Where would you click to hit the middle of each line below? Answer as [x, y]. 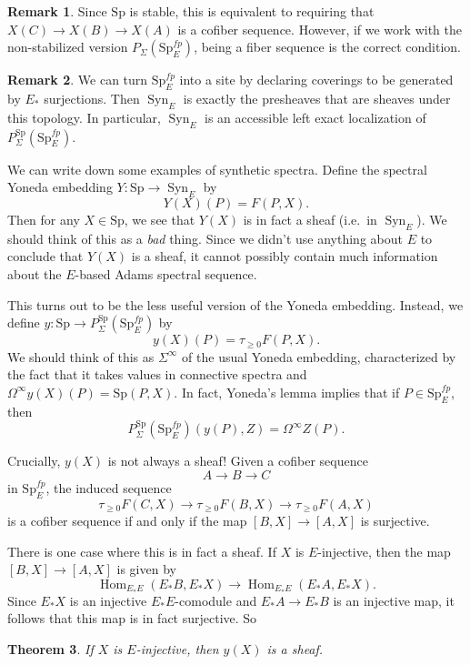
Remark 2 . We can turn [78, 80]
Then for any [44, 219]
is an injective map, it [394, 600]
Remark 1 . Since [57, 11]
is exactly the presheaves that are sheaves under [317, 98]
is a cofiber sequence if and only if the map [127, 521]
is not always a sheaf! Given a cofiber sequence [238, 461]
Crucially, [34, 461]
